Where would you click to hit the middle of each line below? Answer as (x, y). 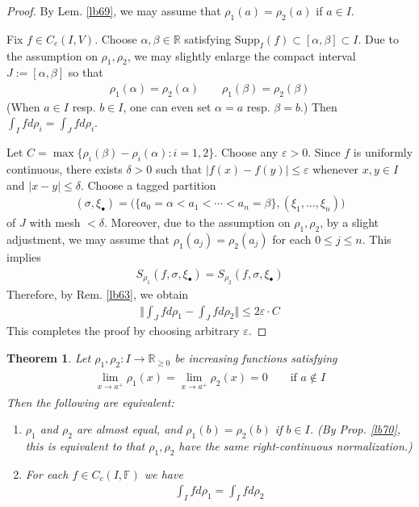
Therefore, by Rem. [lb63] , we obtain (98, 294)
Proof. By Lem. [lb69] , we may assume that (114, 10)
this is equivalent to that (85, 446)
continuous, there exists (65, 169)
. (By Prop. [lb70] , (355, 429)
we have (163, 473)
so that (86, 72)
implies (24, 257)
